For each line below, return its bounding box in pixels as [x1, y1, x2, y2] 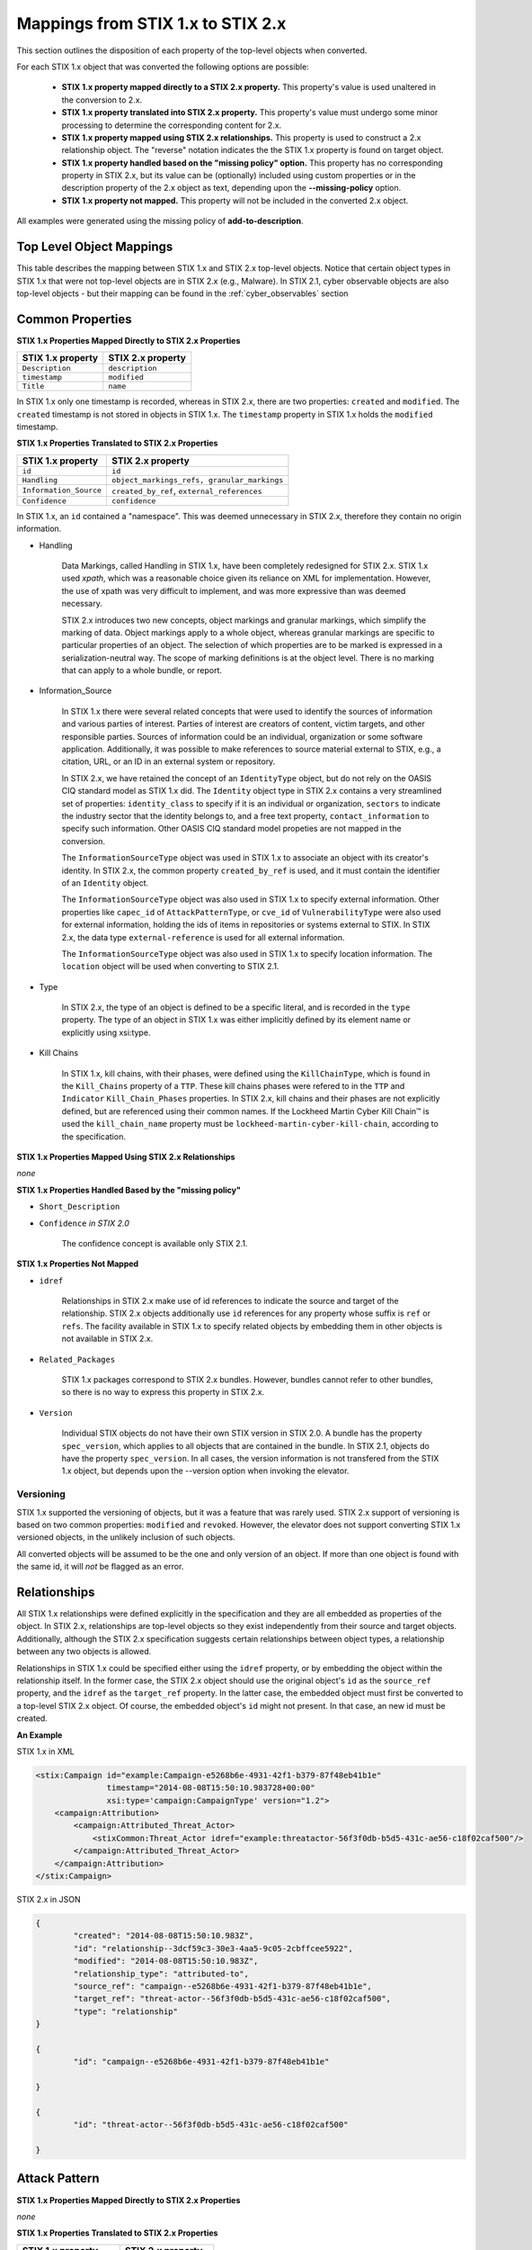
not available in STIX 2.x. [61, 1333, 154, 1345]
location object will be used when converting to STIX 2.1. [61, 961, 279, 972]
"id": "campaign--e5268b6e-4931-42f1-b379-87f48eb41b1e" [73, 2056, 330, 2067]
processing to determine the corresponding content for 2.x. [61, 120, 282, 130]
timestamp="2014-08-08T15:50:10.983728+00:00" [106, 1783, 315, 1793]
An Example [16, 1729, 63, 1741]
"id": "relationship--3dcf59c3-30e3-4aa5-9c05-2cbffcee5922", [73, 1943, 354, 1953]
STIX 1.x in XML [16, 1746, 75, 1757]
